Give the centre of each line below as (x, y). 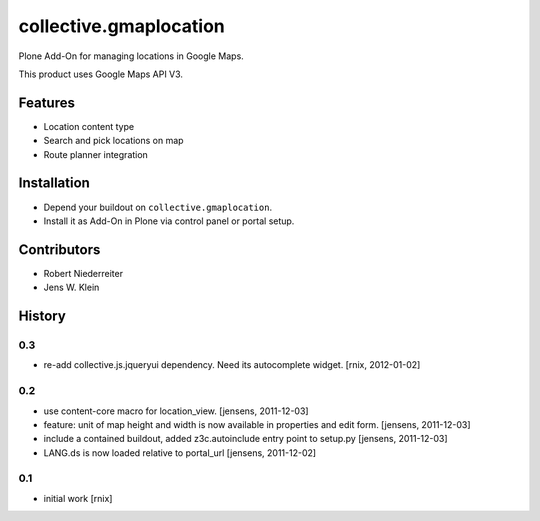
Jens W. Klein (71, 287)
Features (46, 102)
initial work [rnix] (78, 498)
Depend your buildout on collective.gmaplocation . (158, 207)
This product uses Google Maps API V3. (101, 74)
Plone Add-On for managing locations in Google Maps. (131, 56)
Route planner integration (96, 154)
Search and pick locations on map (113, 141)
